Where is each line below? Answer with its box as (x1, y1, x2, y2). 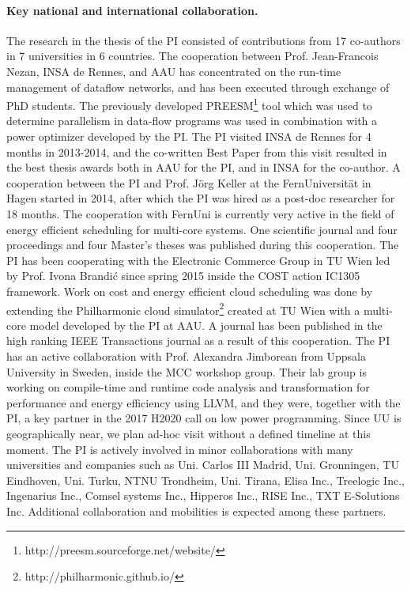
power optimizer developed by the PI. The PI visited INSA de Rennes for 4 (6, 128, 371, 145)
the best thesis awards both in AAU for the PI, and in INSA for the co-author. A (6, 159, 401, 176)
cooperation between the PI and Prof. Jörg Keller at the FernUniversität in (6, 174, 371, 191)
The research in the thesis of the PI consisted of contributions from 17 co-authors (6, 32, 401, 48)
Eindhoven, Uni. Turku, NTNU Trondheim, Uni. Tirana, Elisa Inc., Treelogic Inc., (6, 471, 405, 488)
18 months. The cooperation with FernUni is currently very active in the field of (6, 205, 394, 221)
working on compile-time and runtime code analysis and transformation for (6, 379, 370, 395)
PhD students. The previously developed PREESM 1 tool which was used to (6, 95, 372, 113)
